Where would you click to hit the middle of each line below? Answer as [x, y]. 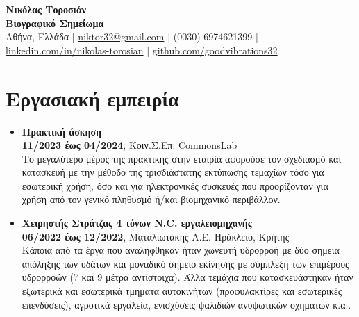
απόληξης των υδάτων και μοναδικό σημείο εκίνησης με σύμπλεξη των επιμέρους [185, 263]
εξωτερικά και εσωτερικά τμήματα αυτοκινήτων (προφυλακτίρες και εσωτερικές [182, 291]
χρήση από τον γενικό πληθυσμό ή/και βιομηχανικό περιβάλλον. [151, 199]
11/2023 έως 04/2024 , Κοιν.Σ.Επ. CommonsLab [130, 145]
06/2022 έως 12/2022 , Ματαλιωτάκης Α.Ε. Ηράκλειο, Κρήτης [156, 236]
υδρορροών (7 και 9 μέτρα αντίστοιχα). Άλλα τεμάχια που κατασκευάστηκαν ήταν [187, 277]
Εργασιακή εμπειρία [92, 98]
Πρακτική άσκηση [62, 131]
